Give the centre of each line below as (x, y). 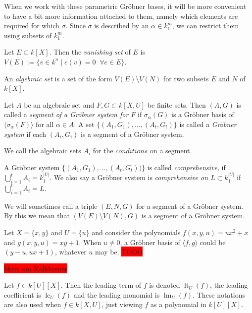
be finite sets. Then (176, 104)
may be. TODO (119, 252)
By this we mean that (37, 216)
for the (103, 151)
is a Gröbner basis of (203, 114)
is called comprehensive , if (186, 167)
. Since (76, 26)
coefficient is (23, 294)
